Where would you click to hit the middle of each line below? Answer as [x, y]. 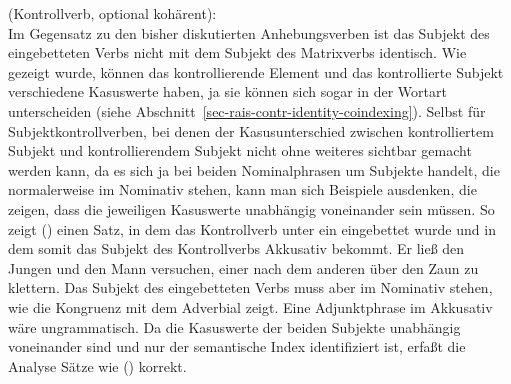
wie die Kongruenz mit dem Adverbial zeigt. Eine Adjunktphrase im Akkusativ [250, 306]
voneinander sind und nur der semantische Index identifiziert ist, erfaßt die [237, 346]
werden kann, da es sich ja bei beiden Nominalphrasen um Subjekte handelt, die [254, 169]
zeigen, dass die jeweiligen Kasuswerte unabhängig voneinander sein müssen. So [251, 208]
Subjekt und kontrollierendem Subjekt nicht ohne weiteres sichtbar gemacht [240, 150]
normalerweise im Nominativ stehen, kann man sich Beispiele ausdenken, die [242, 189]
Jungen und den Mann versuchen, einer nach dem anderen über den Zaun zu [243, 267]
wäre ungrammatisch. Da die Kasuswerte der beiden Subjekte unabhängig [234, 326]
